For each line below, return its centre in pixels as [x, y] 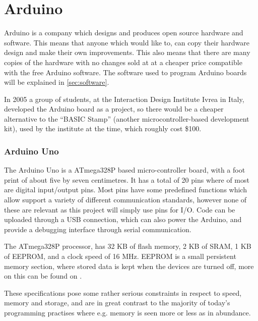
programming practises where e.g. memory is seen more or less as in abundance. [127, 312]
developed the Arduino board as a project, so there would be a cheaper [114, 109]
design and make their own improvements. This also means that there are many [127, 52]
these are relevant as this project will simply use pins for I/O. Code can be [120, 209]
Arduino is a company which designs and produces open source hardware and [124, 33]
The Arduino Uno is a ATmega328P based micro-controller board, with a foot [125, 170]
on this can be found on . [43, 276]
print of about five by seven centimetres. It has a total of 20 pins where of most [127, 179]
